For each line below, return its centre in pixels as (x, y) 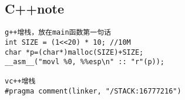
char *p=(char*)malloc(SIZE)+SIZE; (74, 52)
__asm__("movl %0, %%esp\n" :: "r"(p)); (85, 62)
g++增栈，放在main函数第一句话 (58, 33)
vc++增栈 (20, 81)
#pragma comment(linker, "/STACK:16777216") (93, 91)
